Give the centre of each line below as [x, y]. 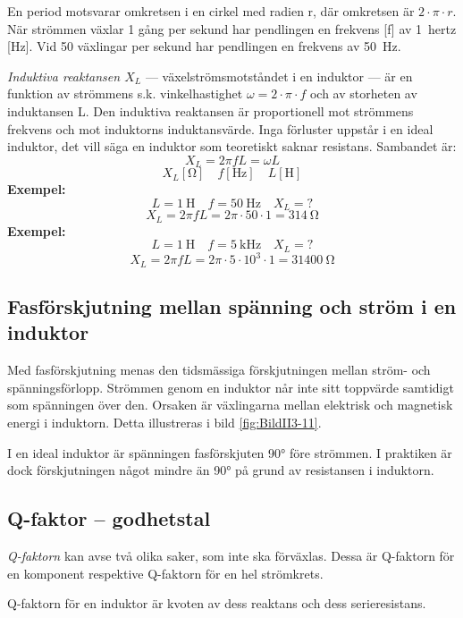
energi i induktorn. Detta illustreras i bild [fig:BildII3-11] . [164, 423]
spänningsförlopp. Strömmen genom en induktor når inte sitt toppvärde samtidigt [231, 387]
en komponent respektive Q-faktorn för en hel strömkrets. [165, 573]
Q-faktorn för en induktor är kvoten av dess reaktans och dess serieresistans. [217, 603]
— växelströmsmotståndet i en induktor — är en [279, 76]
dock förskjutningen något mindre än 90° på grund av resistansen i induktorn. [221, 470]
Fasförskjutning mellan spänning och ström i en [232, 306]
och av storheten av [363, 93]
